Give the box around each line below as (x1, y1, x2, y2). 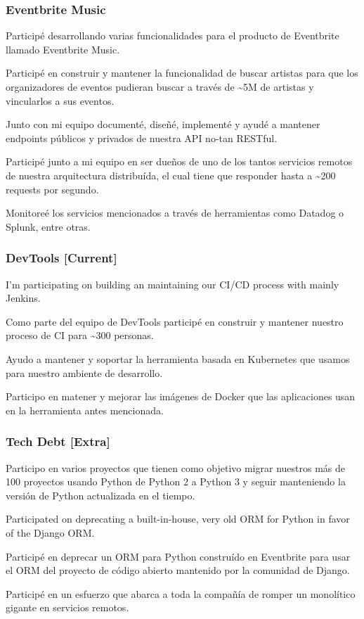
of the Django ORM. (6, 525, 95, 540)
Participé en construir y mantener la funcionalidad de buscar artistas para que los (6, 65, 358, 80)
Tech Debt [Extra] (6, 433, 110, 450)
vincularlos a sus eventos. (6, 93, 115, 108)
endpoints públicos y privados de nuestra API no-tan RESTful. (6, 130, 278, 145)
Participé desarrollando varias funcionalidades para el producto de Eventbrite (6, 28, 339, 43)
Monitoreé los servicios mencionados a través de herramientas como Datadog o (6, 205, 344, 220)
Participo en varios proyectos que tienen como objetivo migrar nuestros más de (6, 460, 345, 475)
